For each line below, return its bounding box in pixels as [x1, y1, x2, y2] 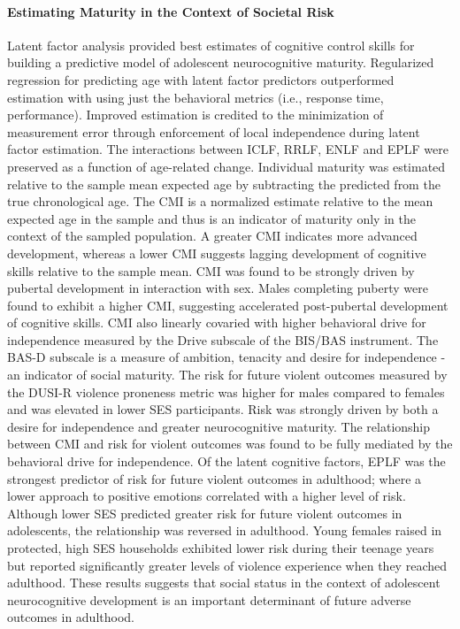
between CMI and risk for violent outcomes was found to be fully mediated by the [7, 434, 453, 453]
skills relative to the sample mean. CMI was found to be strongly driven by [7, 261, 415, 280]
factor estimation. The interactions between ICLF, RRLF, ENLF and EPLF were [7, 140, 449, 158]
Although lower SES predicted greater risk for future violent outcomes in [7, 503, 402, 522]
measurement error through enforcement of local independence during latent [7, 122, 420, 141]
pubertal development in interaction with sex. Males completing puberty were [7, 279, 428, 297]
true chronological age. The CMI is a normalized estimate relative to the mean [7, 192, 433, 211]
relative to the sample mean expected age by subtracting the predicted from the [7, 174, 441, 193]
